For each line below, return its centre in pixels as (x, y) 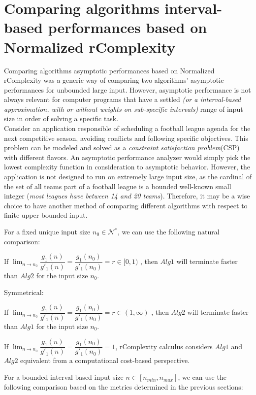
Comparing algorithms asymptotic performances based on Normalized (109, 70)
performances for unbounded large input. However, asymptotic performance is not (128, 89)
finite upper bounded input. (46, 215)
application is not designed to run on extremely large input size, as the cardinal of (128, 177)
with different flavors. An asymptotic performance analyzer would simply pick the (127, 157)
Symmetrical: (24, 292)
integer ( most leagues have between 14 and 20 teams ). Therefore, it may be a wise (127, 196)
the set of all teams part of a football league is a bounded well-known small (118, 186)
